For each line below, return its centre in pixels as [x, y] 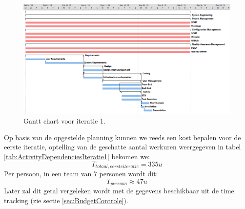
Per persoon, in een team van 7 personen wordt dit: [81, 174]
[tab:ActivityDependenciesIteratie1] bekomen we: [77, 157]
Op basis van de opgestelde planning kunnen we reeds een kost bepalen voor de [122, 137]
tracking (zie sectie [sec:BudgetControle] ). [66, 200]
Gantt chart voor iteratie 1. [64, 121]
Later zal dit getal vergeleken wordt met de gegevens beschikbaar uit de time [119, 191]
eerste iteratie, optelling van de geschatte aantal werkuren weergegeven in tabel [122, 147]
